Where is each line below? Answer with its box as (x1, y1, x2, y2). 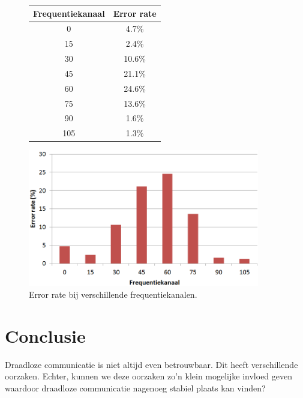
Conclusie (5, 323, 86, 348)
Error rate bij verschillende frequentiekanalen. (29, 288, 197, 301)
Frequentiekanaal (33, 7, 105, 19)
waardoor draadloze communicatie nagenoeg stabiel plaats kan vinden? (5, 381, 266, 394)
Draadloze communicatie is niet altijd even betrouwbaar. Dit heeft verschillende (5, 358, 298, 370)
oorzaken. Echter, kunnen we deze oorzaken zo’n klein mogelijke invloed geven (5, 370, 293, 382)
